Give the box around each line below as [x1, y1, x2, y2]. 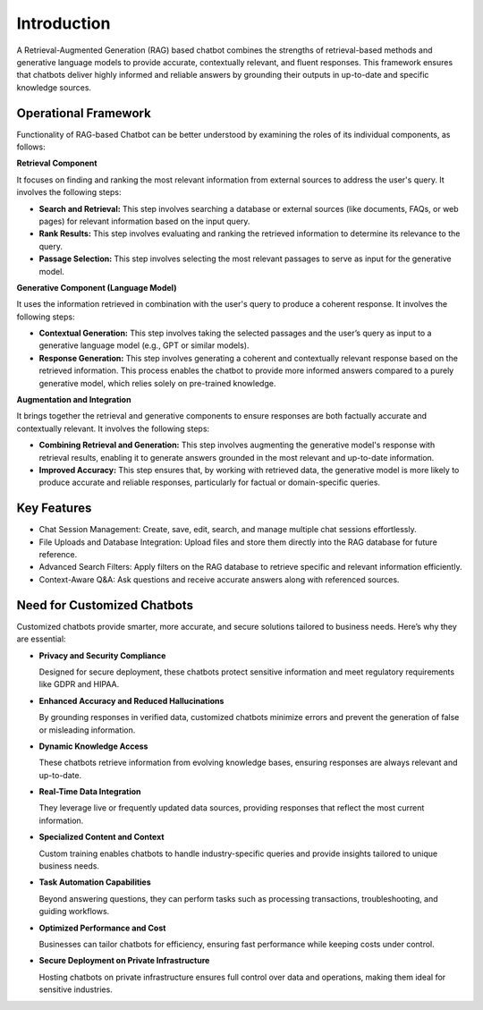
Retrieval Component [16, 157, 97, 169]
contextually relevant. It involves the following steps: [16, 423, 210, 434]
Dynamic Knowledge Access [38, 741, 148, 751]
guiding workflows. [38, 906, 110, 917]
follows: [16, 141, 46, 152]
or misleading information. [38, 725, 136, 735]
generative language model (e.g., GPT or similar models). [38, 340, 250, 351]
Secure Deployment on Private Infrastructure [38, 955, 210, 966]
